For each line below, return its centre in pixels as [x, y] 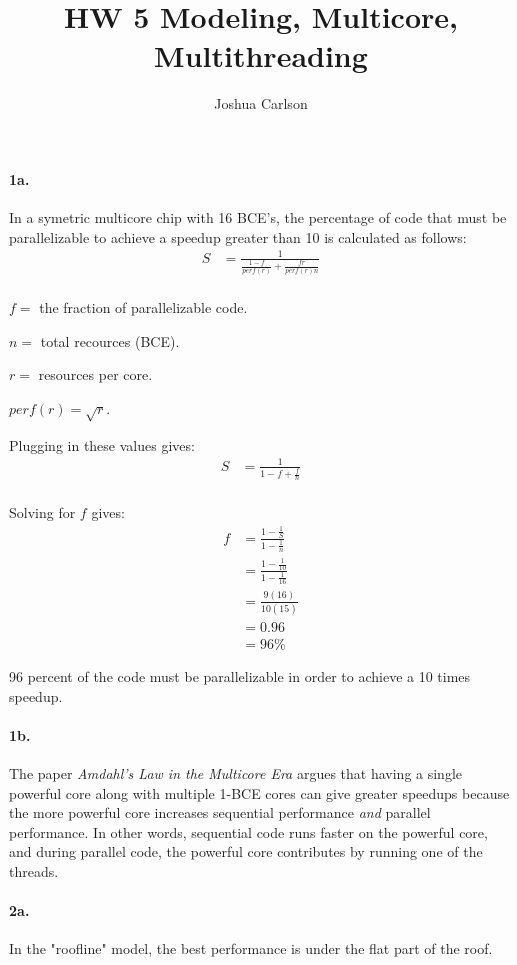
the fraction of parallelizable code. [143, 307]
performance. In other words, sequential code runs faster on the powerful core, [248, 831]
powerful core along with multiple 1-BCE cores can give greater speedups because [259, 792]
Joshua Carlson [261, 103]
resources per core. [95, 374]
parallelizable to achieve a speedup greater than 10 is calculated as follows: [238, 236]
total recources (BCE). [110, 340]
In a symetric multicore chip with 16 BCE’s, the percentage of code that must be [258, 217]
